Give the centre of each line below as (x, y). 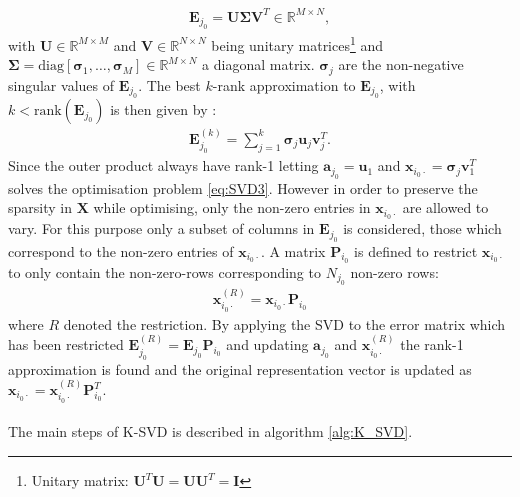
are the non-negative (401, 64)
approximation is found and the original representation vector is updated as (240, 368)
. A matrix (293, 250)
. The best (169, 84)
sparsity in (40, 207)
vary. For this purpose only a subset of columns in (161, 228)
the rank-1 (432, 344)
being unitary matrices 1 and (297, 43)
